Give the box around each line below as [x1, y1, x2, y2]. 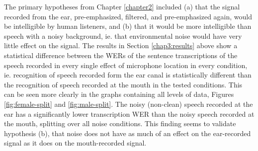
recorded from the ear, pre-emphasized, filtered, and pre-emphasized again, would [4, 11, 252, 21]
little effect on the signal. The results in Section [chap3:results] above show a [4, 40, 238, 51]
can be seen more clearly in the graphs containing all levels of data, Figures [4, 89, 234, 99]
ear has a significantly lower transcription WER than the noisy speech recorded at [4, 108, 255, 119]
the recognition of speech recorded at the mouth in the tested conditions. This [4, 79, 243, 89]
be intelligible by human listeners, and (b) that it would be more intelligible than [4, 21, 252, 31]
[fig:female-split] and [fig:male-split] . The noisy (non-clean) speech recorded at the [4, 98, 253, 109]
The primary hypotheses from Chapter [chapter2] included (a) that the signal [4, 1, 240, 11]
